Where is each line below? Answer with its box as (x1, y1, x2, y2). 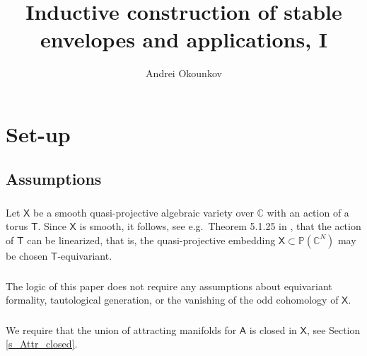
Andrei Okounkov (146, 66, 222, 81)
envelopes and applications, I (40, 25, 328, 54)
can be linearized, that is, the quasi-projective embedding (27, 232, 276, 247)
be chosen (6, 248, 48, 263)
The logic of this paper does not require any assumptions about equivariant (6, 278, 332, 293)
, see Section (306, 322, 361, 337)
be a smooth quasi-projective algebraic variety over (33, 205, 254, 219)
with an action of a (267, 205, 349, 219)
